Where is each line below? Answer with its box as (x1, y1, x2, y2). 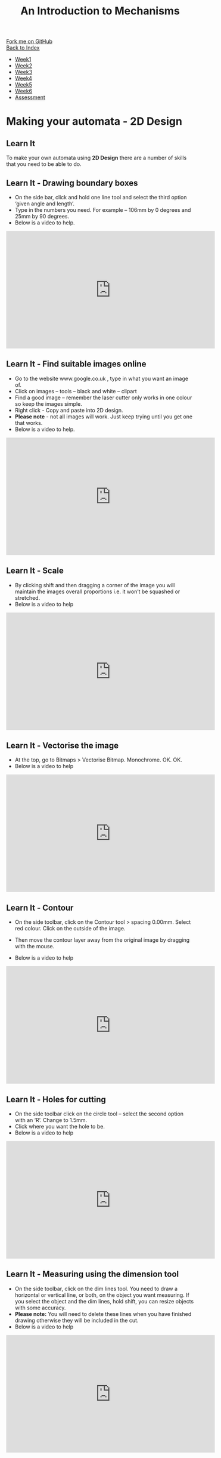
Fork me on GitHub (6, 38, 52, 45)
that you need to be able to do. (6, 161, 82, 168)
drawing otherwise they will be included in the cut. (14, 1317, 139, 1324)
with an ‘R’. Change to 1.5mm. (14, 1117, 88, 1124)
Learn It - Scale (6, 566, 64, 576)
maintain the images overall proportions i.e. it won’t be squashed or (14, 588, 180, 595)
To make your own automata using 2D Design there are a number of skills (6, 154, 187, 162)
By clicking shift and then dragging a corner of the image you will (14, 581, 175, 588)
